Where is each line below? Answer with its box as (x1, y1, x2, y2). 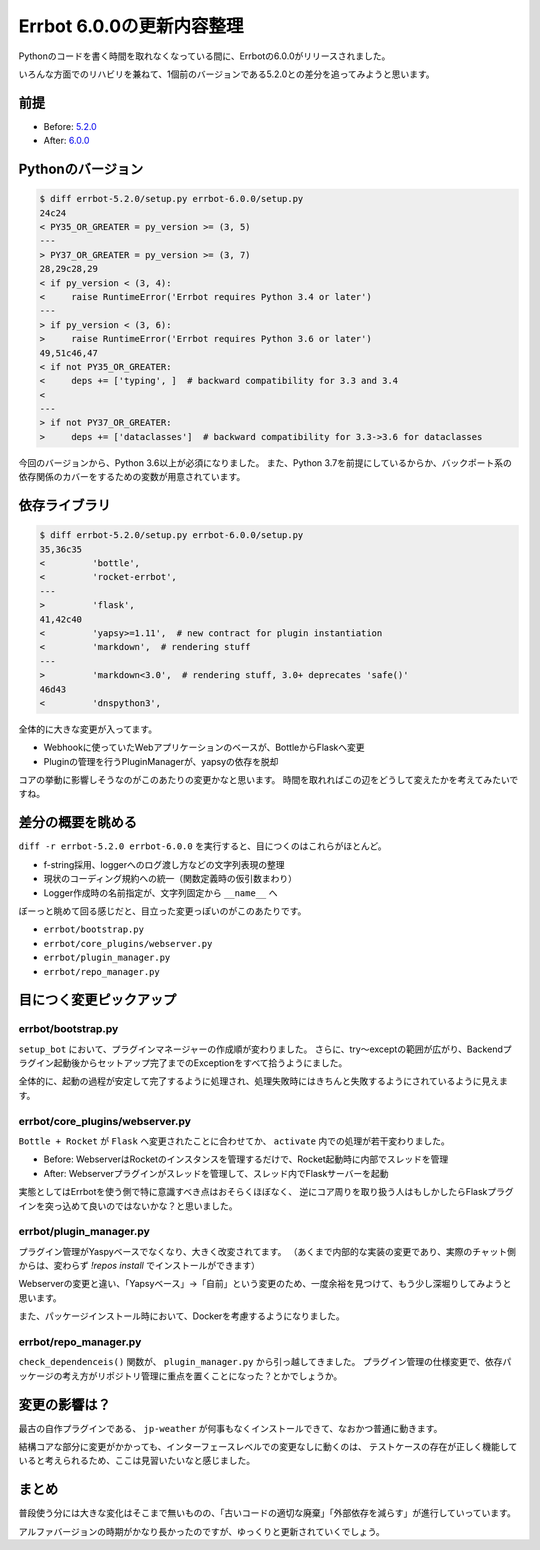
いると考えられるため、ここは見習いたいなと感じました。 (18, 1455, 255, 1467)
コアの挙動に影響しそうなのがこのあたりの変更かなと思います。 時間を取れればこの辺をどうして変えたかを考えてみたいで (18, 774, 519, 786)
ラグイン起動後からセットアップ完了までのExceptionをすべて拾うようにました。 (18, 1057, 348, 1069)
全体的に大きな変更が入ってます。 (18, 723, 158, 735)
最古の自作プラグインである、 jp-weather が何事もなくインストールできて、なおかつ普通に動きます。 (18, 1422, 443, 1434)
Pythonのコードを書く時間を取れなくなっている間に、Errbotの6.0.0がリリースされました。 (18, 50, 391, 62)
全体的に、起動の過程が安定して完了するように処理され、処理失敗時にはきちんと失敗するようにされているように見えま (18, 1075, 509, 1087)
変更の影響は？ (18, 1396, 111, 1413)
